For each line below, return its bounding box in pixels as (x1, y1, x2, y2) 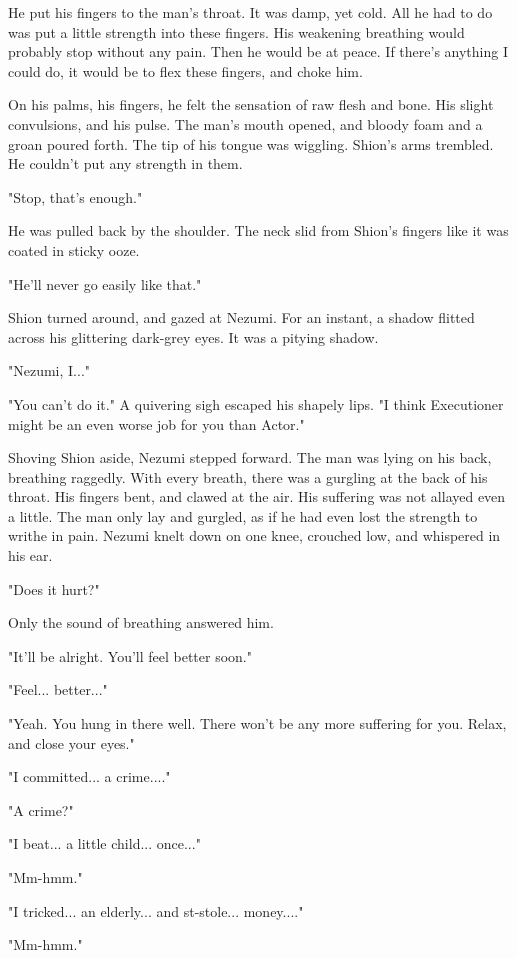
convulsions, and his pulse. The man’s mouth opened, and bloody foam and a (8, 113, 483, 134)
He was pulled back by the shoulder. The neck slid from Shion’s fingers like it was (8, 220, 509, 241)
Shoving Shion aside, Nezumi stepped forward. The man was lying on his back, (8, 447, 492, 468)
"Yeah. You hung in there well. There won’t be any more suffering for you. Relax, (8, 713, 507, 734)
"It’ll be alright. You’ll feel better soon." (8, 645, 252, 666)
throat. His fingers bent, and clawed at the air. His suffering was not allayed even (8, 486, 506, 507)
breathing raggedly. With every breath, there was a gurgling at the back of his (8, 466, 488, 487)
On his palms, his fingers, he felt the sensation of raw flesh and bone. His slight (8, 94, 494, 115)
